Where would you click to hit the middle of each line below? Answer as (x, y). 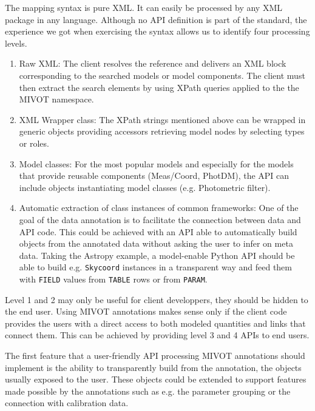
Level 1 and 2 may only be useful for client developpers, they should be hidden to (157, 299)
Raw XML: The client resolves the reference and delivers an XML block (153, 63)
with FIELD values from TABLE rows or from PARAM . (113, 279)
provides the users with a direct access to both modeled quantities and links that (155, 323)
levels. (16, 43)
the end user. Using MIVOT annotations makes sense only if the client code (146, 311)
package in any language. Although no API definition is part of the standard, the (156, 19)
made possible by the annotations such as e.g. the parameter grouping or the (148, 391)
